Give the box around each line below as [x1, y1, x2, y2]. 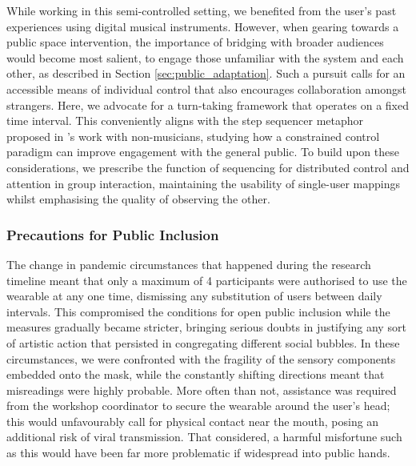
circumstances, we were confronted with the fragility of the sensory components [6, 350, 396, 367]
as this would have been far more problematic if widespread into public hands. [6, 444, 390, 461]
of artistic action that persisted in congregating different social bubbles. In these [6, 334, 400, 351]
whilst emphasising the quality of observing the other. [6, 191, 270, 207]
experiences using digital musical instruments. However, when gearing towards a [6, 18, 399, 34]
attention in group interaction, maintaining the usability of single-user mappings [6, 175, 401, 191]
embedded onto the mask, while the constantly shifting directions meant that [6, 366, 385, 383]
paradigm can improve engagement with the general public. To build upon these [6, 143, 399, 160]
